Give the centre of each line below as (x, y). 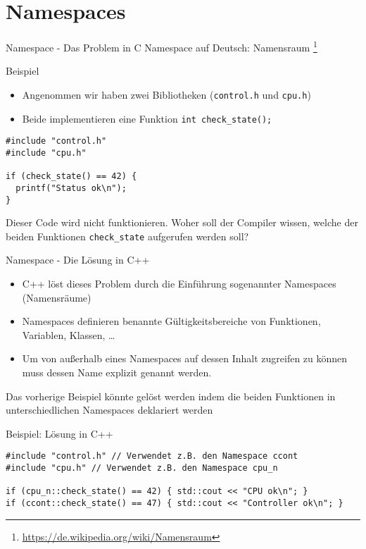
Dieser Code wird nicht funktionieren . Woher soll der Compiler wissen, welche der (182, 222)
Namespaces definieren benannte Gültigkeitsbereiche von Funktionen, (171, 321)
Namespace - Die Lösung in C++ (78, 260)
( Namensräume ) (57, 297)
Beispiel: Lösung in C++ (59, 433)
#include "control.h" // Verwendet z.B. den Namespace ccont (152, 456)
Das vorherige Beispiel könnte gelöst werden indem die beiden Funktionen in (171, 396)
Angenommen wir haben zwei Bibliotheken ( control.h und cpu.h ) (166, 94)
